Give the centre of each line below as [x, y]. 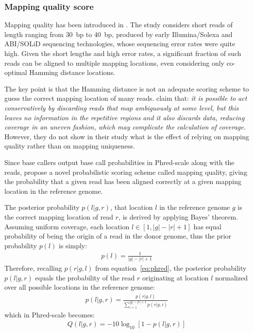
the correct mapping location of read [59, 216]
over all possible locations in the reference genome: [80, 287]
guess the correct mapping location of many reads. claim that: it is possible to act [126, 98]
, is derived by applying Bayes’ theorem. [178, 216]
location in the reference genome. [54, 191]
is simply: [73, 245]
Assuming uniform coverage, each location [67, 226]
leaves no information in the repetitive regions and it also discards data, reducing [125, 117]
